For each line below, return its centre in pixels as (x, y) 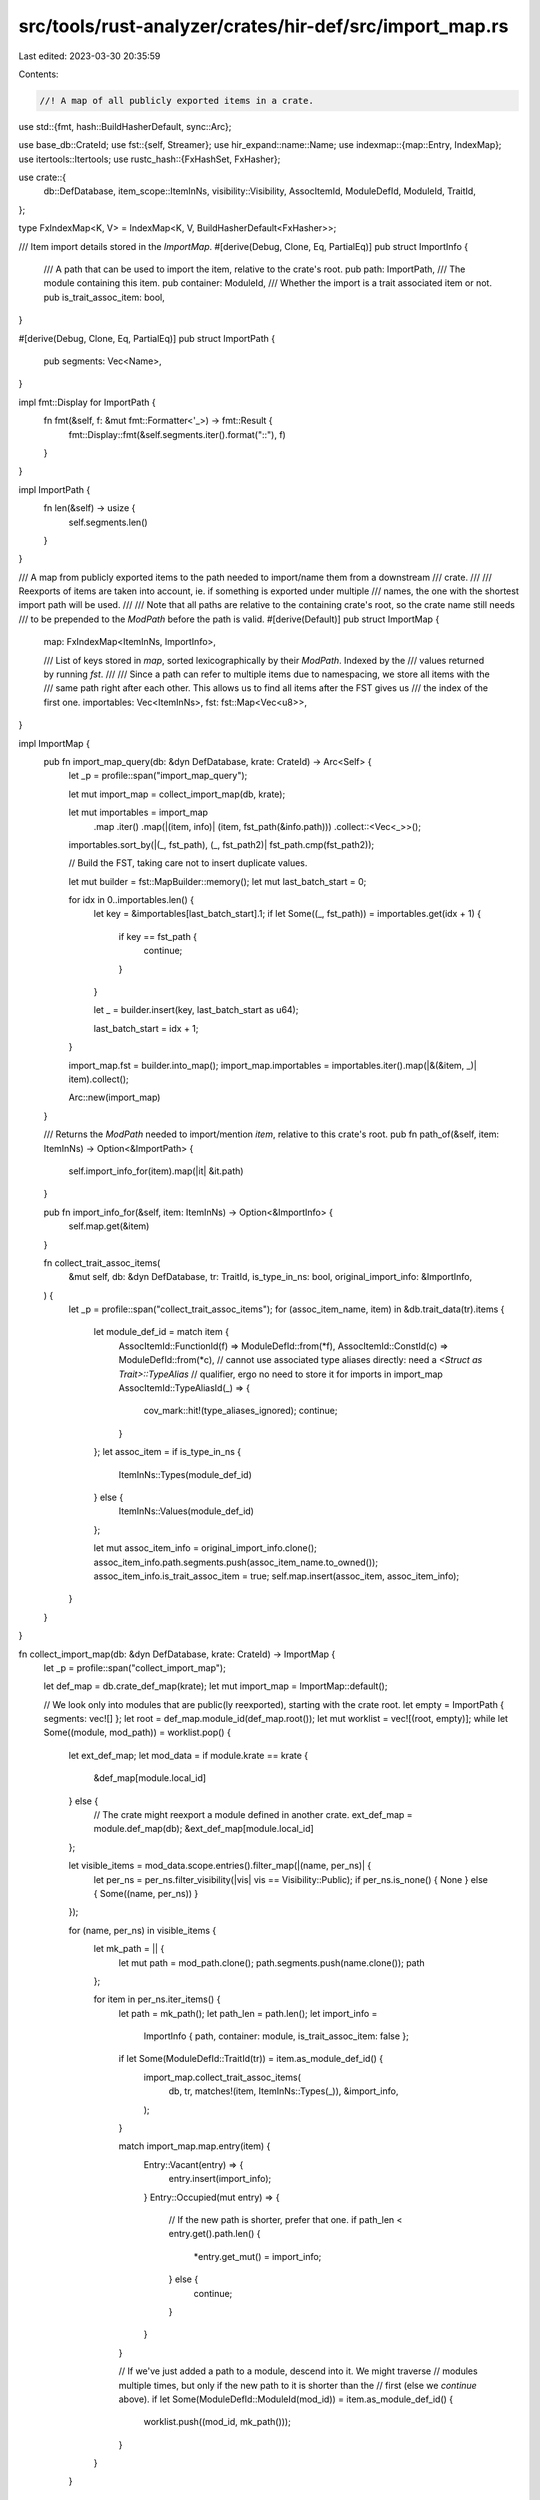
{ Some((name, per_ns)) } (146, 1893)
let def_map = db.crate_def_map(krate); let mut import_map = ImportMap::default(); (215, 1686)
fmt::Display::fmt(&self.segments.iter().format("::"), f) (177, 434)
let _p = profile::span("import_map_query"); (158, 776)
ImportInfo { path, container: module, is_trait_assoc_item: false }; (276, 2036)
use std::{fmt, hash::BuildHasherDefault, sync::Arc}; (125, 126)
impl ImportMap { (54, 743)
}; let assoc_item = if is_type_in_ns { (167, 1452)
